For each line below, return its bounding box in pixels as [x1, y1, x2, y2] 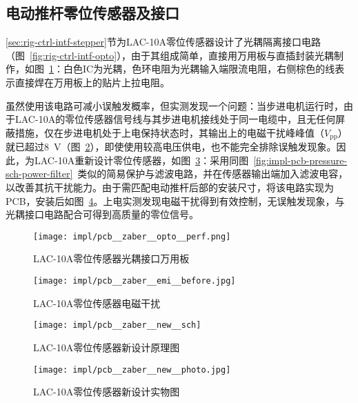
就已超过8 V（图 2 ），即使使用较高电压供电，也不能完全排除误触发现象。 [6, 139, 337, 154]
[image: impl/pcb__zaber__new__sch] [33, 320, 201, 331]
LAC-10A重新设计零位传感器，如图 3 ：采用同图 [34, 153, 249, 167]
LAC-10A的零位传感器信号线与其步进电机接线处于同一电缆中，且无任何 [14, 112, 336, 126]
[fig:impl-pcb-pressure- [253, 153, 348, 167]
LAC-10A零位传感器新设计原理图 [33, 340, 180, 354]
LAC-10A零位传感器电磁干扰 [33, 295, 161, 310]
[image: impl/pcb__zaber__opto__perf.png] [33, 231, 231, 242]
